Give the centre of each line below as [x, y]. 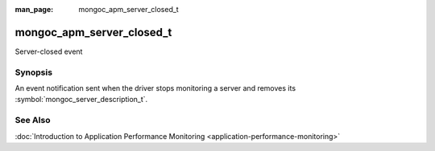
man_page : [34, 9]
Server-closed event [49, 51]
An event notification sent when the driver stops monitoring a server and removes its [155, 88]
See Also [33, 120]
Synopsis [33, 72]
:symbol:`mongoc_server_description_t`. [81, 100]
